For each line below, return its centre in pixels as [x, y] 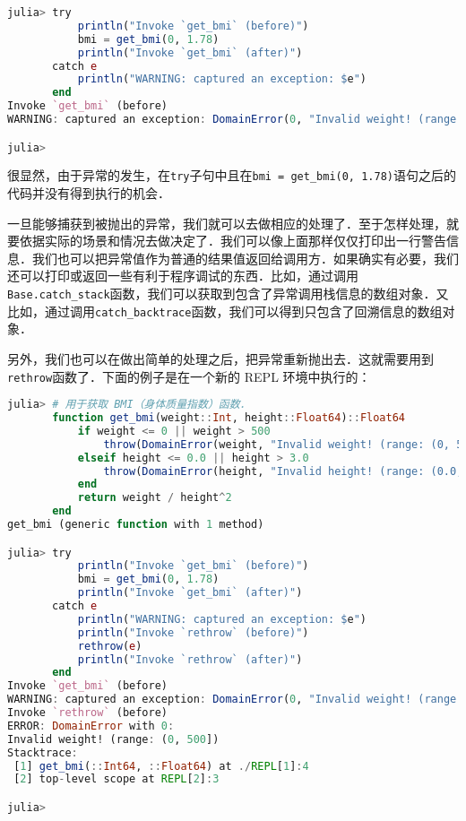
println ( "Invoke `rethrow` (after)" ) [190, 659]
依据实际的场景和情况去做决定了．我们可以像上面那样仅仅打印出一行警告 [233, 241]
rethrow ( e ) [110, 646]
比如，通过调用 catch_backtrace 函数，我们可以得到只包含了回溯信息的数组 [225, 311]
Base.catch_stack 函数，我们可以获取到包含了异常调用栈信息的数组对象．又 [228, 294]
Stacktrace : [43, 752]
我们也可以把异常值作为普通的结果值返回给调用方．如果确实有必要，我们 [245, 258]
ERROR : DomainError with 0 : [91, 726]
